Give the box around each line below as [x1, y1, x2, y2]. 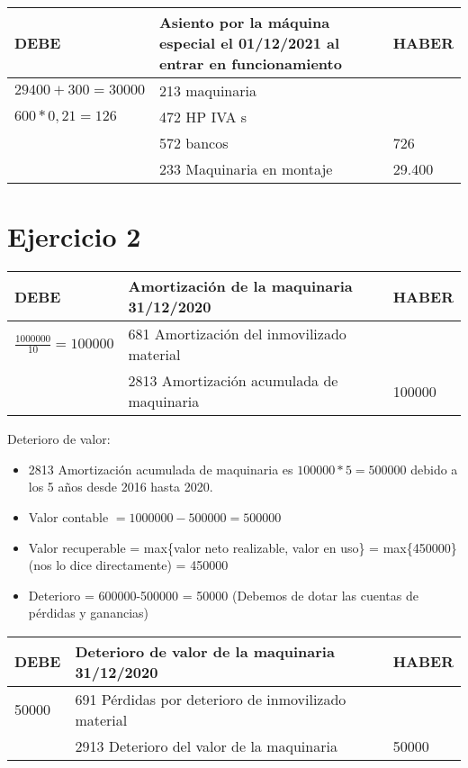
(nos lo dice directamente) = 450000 [28, 556, 229, 574]
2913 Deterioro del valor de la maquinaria [75, 735, 337, 756]
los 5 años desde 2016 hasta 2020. [28, 477, 213, 496]
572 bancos [158, 132, 229, 153]
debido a [410, 459, 458, 478]
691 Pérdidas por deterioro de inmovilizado [75, 688, 346, 709]
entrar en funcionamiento [158, 53, 342, 74]
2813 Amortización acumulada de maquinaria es [28, 459, 293, 478]
